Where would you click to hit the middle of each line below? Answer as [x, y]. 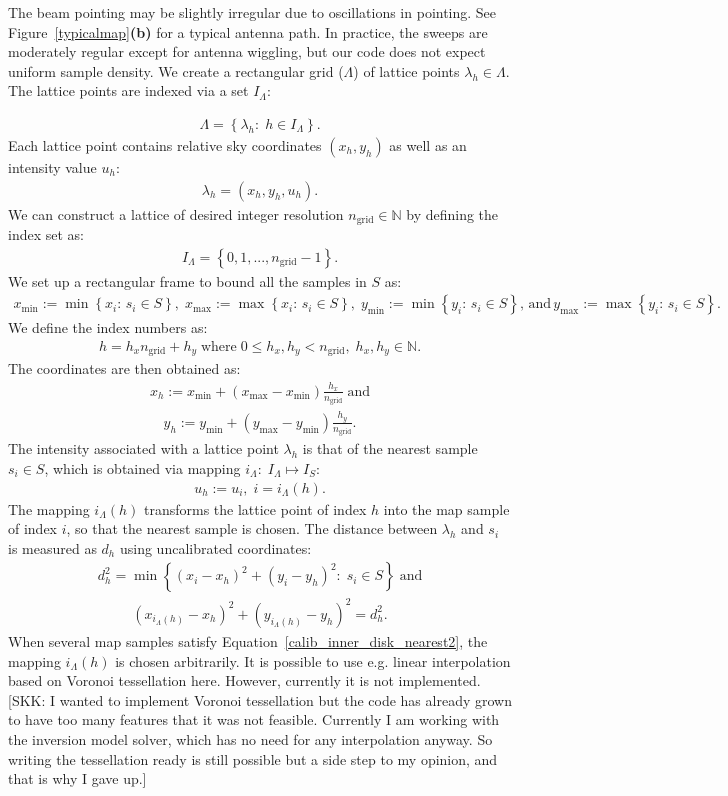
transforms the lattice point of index [255, 508]
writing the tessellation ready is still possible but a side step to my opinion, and [253, 758]
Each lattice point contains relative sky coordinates [165, 145]
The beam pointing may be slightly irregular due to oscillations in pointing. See [252, 12]
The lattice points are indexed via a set [128, 90]
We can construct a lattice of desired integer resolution [176, 213]
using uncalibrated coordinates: [215, 547]
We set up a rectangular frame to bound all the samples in [187, 280]
